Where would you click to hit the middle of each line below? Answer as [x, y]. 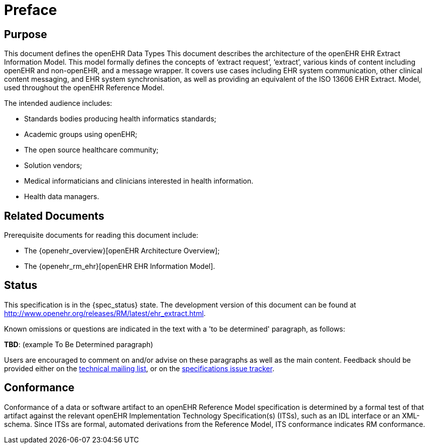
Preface [31, 10]
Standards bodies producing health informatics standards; [120, 119]
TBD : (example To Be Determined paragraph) [79, 344]
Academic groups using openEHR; [81, 134]
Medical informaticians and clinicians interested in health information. [139, 181]
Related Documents [54, 216]
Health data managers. [62, 197]
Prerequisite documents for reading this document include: [101, 235]
